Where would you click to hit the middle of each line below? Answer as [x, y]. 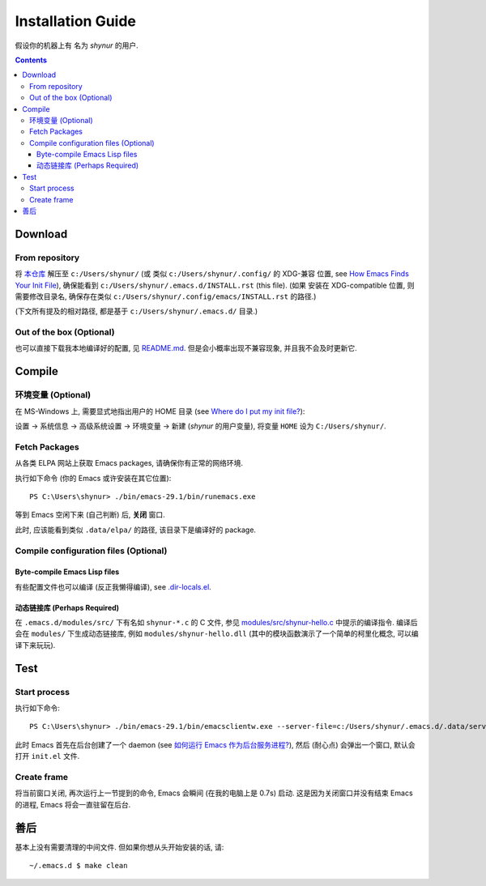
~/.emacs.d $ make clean [79, 866]
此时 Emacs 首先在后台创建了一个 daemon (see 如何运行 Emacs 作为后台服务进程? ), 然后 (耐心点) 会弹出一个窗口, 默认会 [215, 744]
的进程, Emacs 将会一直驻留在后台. [73, 804]
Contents [31, 60]
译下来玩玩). [35, 645]
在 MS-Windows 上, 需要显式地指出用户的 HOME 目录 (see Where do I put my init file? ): [160, 411]
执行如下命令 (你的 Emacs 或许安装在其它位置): [93, 478]
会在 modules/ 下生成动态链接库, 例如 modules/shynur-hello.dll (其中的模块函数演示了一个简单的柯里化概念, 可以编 [217, 634]
